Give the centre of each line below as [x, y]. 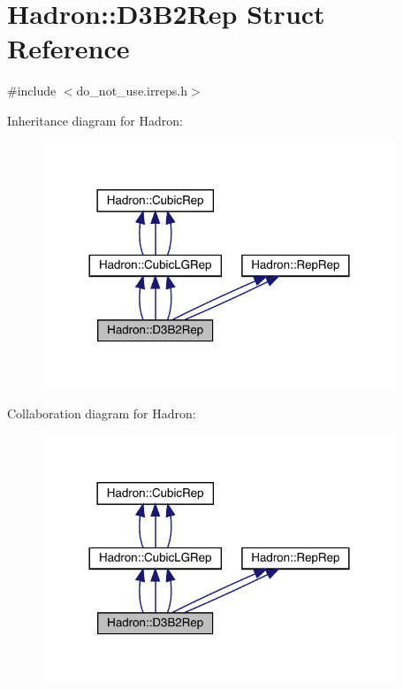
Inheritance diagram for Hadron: [95, 120]
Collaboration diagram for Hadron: [102, 413]
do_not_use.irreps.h [132, 91]
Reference [68, 48]
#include [32, 91]
